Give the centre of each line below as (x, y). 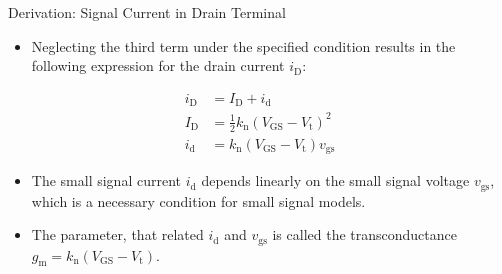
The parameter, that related (117, 234)
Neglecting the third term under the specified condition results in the (243, 45)
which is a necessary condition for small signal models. (198, 200)
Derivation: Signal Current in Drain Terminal (147, 12)
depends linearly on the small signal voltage (335, 180)
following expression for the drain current (158, 65)
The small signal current (106, 180)
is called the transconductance (364, 234)
